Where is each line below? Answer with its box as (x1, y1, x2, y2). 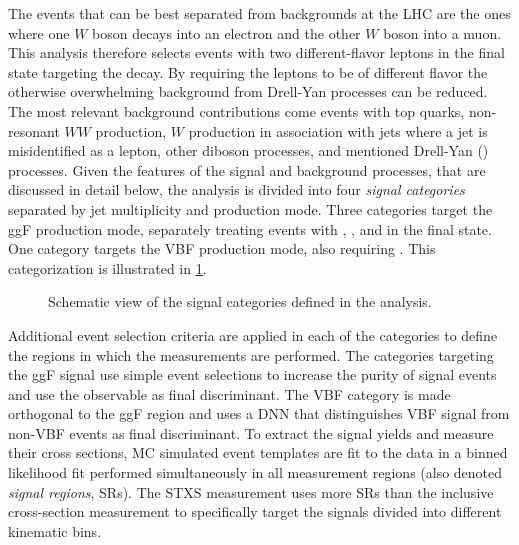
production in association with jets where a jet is (188, 120, 488, 141)
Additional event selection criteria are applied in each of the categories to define (8, 324, 498, 345)
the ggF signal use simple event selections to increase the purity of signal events (8, 364, 497, 385)
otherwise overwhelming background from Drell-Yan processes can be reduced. (8, 81, 488, 102)
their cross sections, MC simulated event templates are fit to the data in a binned (8, 442, 508, 463)
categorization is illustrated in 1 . (8, 257, 207, 278)
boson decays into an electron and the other (92, 22, 361, 43)
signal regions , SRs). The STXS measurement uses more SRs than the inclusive (8, 481, 494, 502)
